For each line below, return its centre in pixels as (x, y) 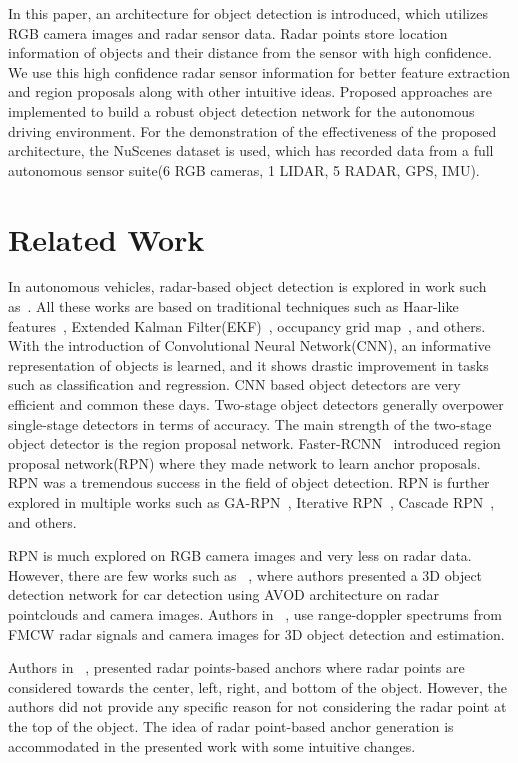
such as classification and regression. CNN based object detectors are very (234, 384)
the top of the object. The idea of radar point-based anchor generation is (231, 725)
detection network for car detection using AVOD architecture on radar (224, 594)
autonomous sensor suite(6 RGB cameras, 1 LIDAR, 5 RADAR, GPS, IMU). (244, 169)
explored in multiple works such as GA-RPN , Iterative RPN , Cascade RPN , (251, 502)
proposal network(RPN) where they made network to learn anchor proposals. (244, 462)
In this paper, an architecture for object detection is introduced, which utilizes (248, 13)
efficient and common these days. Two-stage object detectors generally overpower (256, 404)
